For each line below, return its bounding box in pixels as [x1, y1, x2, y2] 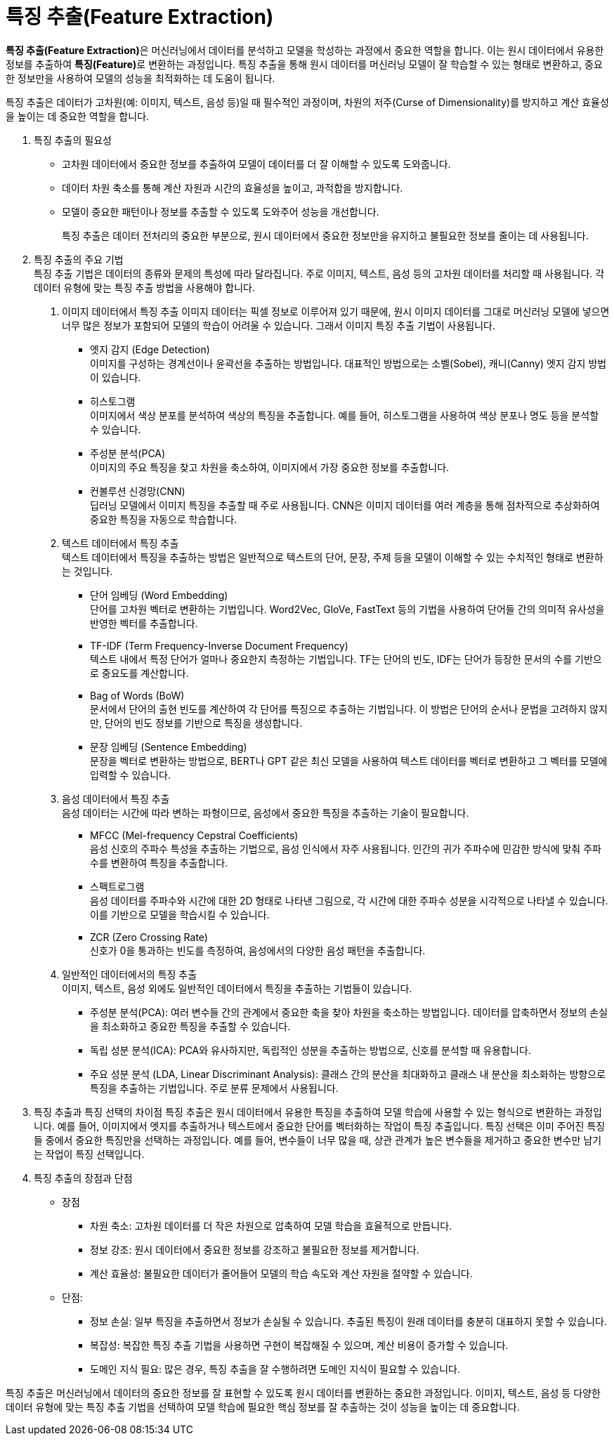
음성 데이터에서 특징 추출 [62, 792, 170, 805]
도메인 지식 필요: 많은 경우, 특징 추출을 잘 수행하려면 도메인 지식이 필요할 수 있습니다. [90, 1362, 460, 1375]
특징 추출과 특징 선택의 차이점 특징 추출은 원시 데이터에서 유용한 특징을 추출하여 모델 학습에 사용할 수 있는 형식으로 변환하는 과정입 [34, 1105, 602, 1118]
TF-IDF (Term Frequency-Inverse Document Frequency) [90, 639, 348, 652]
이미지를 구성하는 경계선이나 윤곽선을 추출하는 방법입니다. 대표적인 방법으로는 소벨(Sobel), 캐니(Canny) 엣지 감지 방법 [90, 357, 607, 369]
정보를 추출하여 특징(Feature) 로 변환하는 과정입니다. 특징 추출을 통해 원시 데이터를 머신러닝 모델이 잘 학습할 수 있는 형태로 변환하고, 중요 [6, 58, 603, 70]
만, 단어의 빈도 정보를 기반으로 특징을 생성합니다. [90, 716, 303, 729]
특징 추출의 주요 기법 [34, 253, 124, 265]
